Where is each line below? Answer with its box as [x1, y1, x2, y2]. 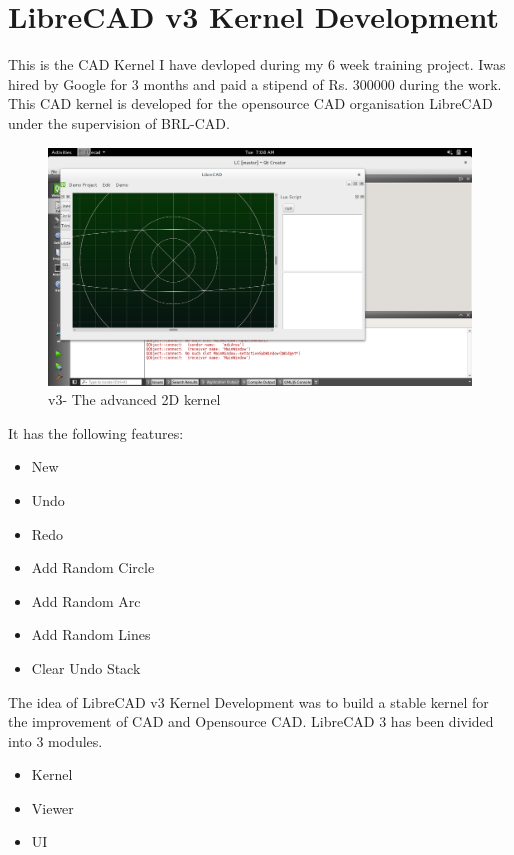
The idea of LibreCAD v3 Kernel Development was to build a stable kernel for [8, 691, 489, 712]
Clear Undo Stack [31, 657, 141, 678]
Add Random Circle [31, 557, 155, 578]
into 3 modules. [8, 730, 103, 751]
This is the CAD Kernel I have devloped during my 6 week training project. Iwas [8, 54, 506, 75]
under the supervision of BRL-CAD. [8, 112, 230, 133]
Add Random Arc [31, 590, 141, 611]
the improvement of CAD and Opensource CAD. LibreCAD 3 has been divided [8, 711, 494, 732]
